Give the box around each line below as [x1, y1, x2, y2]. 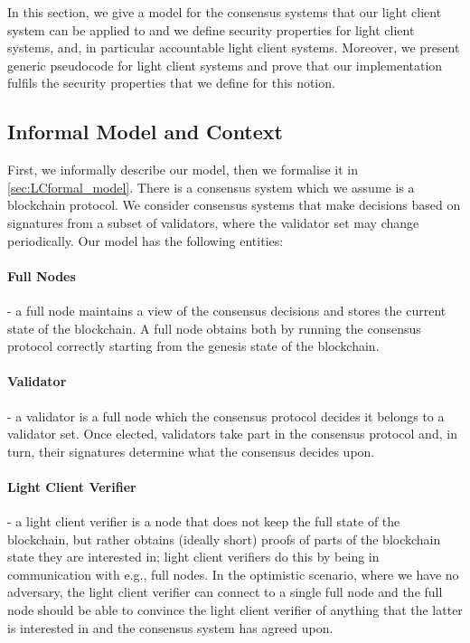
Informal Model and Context [7, 118, 283, 146]
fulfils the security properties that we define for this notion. [7, 73, 335, 92]
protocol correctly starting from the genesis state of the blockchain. [7, 336, 380, 355]
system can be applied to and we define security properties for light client [7, 20, 415, 39]
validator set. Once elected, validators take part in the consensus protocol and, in [7, 424, 457, 443]
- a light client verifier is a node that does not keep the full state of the [7, 512, 400, 531]
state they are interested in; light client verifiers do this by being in [7, 547, 380, 566]
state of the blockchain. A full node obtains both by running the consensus [7, 318, 421, 337]
